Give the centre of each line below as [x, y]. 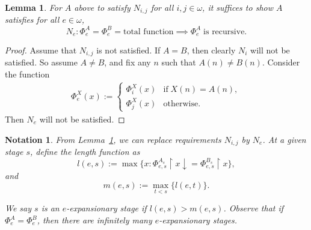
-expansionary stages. [198, 220]
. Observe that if [254, 208]
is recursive [224, 32]
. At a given [284, 139]
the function [27, 74]
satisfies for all [32, 20]
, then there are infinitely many [94, 220]
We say [18, 208]
